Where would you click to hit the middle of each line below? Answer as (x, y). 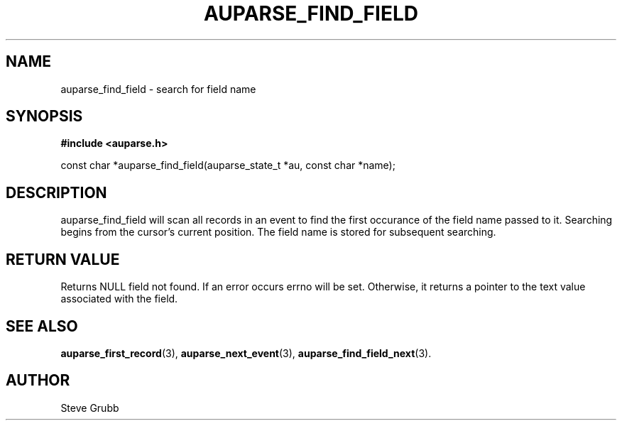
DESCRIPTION (56, 192)
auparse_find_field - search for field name (158, 89)
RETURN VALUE (63, 259)
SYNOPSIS (44, 116)
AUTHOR (38, 381)
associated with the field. (119, 299)
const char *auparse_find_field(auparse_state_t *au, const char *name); (228, 165)
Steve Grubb (90, 408)
